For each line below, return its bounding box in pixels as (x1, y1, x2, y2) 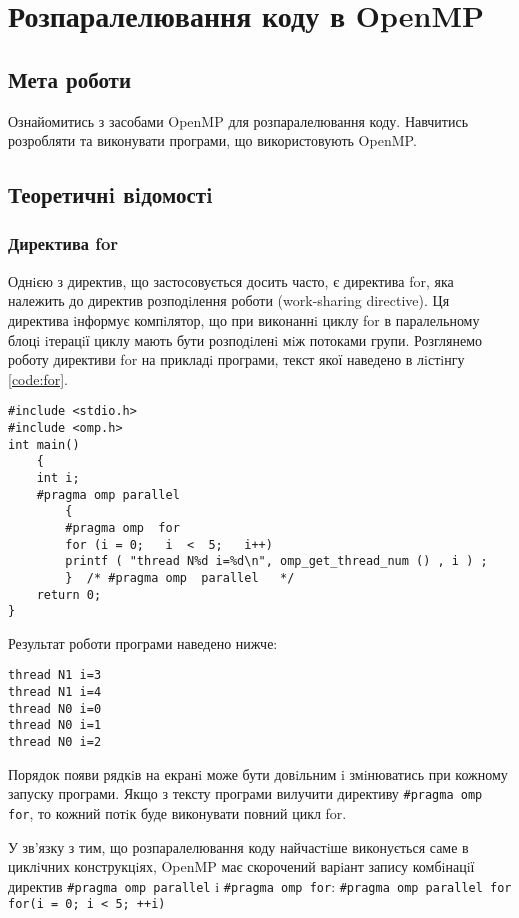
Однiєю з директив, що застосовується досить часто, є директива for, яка (8, 270, 454, 291)
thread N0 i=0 (8, 701, 102, 716)
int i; (36, 470, 80, 485)
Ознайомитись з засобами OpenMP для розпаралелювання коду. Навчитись (8, 110, 469, 131)
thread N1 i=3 (8, 668, 102, 683)
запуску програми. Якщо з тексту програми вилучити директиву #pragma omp (8, 783, 483, 804)
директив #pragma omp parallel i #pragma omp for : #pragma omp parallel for (8, 875, 512, 896)
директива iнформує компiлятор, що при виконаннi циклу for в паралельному (8, 309, 480, 330)
